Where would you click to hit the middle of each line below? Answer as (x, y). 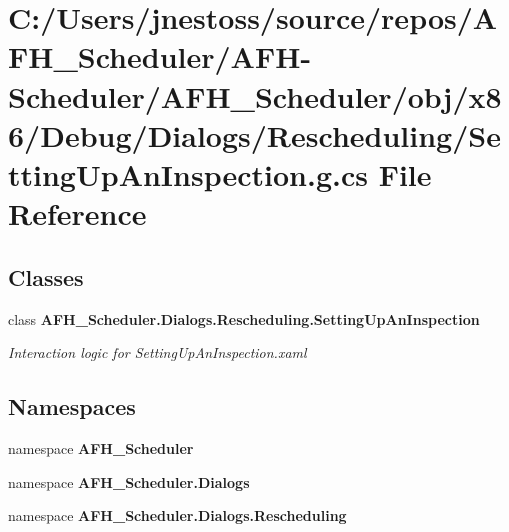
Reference (77, 213)
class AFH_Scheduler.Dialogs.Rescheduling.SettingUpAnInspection (244, 318)
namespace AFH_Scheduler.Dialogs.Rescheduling (177, 515)
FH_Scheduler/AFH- (160, 56)
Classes (46, 276)
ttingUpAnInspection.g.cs (188, 173)
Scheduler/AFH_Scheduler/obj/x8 (255, 95)
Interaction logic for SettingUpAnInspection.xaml (157, 352)
